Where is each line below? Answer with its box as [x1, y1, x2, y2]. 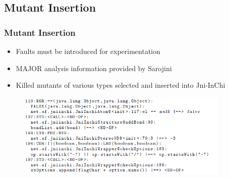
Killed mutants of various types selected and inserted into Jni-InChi [16, 80, 225, 90]
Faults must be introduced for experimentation [16, 46, 161, 56]
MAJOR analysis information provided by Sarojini [16, 63, 172, 73]
